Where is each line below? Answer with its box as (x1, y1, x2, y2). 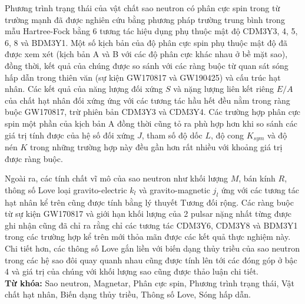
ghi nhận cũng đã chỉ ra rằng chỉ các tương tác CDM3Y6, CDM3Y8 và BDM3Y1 (5, 219, 298, 231)
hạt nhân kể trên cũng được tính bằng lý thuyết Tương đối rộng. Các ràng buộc (5, 196, 294, 208)
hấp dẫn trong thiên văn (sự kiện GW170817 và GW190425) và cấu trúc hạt (5, 71, 281, 83)
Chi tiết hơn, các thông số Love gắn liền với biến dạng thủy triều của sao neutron (5, 242, 300, 254)
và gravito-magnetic (138, 183, 210, 196)
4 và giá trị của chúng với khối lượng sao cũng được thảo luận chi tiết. (5, 265, 259, 277)
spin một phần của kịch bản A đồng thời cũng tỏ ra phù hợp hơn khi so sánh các (5, 117, 297, 129)
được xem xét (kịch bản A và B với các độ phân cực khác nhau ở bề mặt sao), (5, 48, 288, 60)
